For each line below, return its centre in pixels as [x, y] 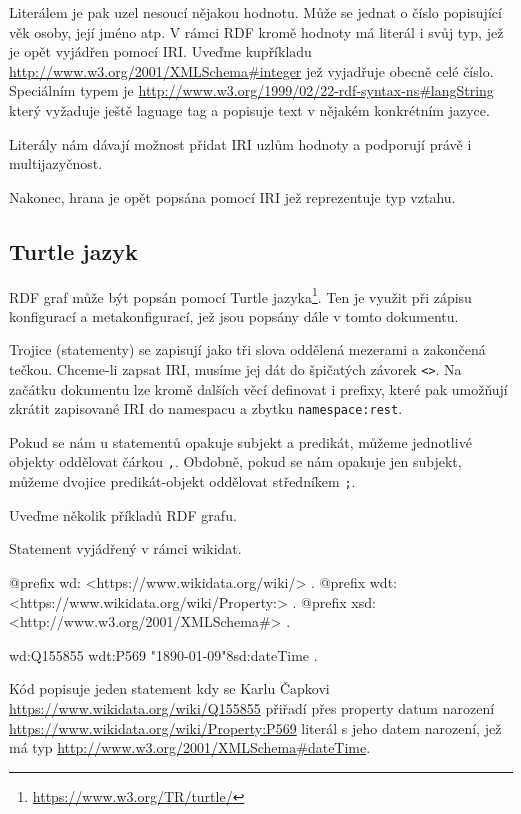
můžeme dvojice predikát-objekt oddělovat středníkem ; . [182, 481]
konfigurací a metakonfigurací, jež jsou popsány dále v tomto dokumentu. [234, 315]
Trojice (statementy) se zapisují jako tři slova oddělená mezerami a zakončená [247, 349]
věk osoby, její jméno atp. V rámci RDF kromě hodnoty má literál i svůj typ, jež [256, 31]
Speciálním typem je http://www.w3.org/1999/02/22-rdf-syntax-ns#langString [251, 90]
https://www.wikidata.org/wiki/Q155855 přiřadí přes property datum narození [252, 707]
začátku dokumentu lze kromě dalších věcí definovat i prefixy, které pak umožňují [258, 388]
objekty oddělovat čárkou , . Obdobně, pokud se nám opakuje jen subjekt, [235, 461]
